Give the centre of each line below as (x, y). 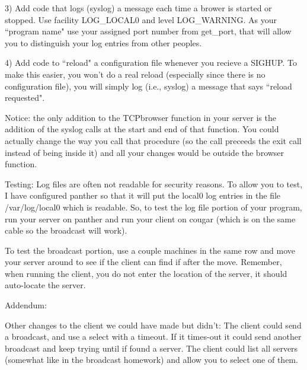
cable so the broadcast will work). (66, 230)
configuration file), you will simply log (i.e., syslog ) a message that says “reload (148, 86)
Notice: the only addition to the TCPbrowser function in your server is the (140, 117)
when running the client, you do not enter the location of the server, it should (146, 273)
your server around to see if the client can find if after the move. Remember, (143, 262)
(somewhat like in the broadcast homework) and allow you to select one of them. (151, 360)
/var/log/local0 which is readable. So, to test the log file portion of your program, (153, 207)
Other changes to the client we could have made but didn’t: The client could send (153, 325)
